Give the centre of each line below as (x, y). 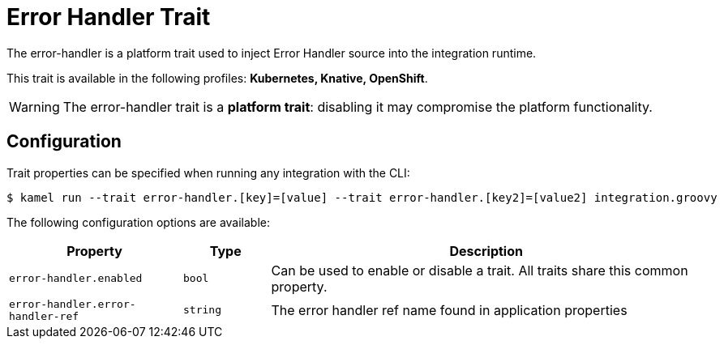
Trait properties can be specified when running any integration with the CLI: (208, 172)
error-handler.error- (73, 304)
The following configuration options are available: (139, 222)
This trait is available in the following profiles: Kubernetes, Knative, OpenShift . (217, 78)
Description (486, 251)
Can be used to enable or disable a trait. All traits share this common (480, 270)
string (202, 310)
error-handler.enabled (76, 279)
